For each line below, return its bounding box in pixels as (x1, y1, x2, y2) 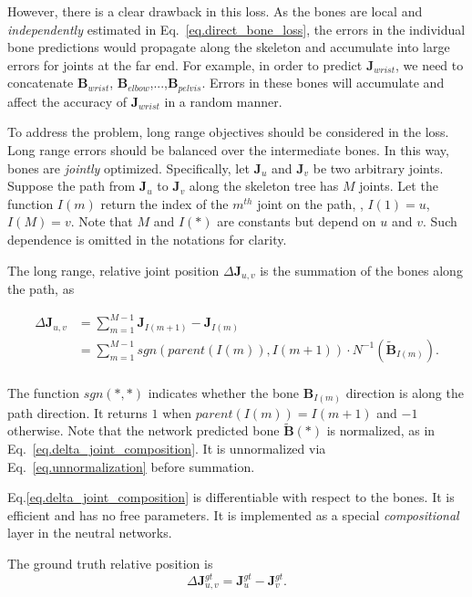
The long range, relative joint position (7, 260, 220, 279)
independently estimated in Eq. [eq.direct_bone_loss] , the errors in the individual (7, 19, 466, 38)
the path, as (7, 279, 75, 298)
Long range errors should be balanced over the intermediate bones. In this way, (7, 141, 449, 160)
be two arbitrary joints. (313, 158, 444, 177)
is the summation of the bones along (260, 260, 463, 279)
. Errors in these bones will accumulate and (201, 73, 445, 92)
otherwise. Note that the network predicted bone (7, 421, 280, 440)
